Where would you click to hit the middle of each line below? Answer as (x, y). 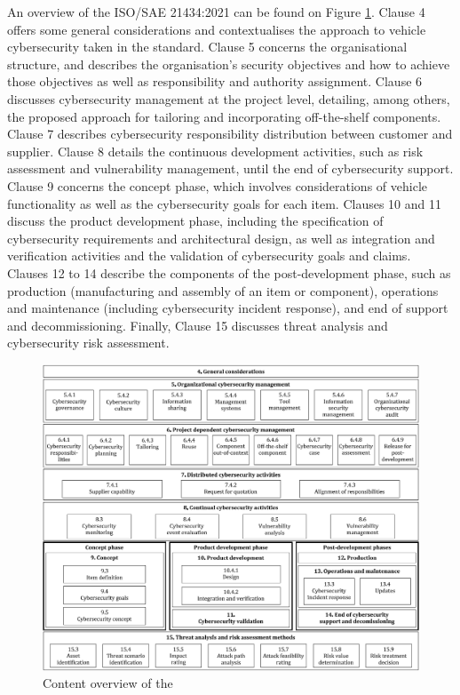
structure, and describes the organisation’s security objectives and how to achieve (229, 64)
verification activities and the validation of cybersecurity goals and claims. (209, 256)
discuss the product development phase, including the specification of (195, 221)
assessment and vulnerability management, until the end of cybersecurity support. (230, 168)
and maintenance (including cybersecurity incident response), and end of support (228, 308)
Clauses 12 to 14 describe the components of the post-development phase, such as (229, 272)
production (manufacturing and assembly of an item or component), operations (223, 290)
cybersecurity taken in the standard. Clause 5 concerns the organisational (207, 47)
